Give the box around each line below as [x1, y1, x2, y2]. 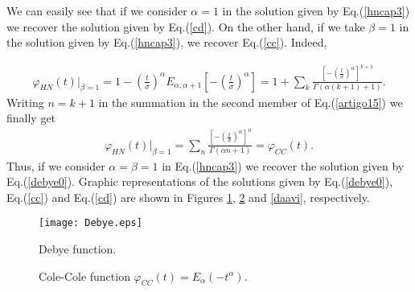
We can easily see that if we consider [6, 2, 187, 19]
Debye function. [39, 241, 117, 257]
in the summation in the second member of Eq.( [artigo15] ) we [98, 93, 403, 110]
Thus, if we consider [6, 157, 105, 174]
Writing [6, 93, 44, 110]
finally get [6, 109, 56, 126]
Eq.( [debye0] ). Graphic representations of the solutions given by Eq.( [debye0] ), [6, 173, 393, 190]
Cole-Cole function [39, 267, 130, 284]
